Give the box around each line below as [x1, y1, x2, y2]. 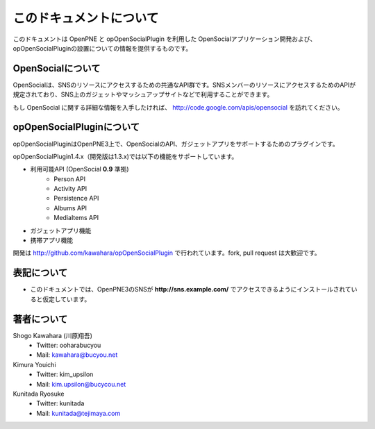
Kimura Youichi [12, 360, 56, 369]
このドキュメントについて [12, 10, 159, 26]
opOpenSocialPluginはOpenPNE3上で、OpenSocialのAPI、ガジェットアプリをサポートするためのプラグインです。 [12, 140, 339, 148]
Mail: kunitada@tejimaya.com [36, 409, 121, 417]
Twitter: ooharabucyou [36, 341, 101, 350]
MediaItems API [53, 214, 99, 222]
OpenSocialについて [12, 62, 101, 74]
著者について [12, 313, 68, 325]
